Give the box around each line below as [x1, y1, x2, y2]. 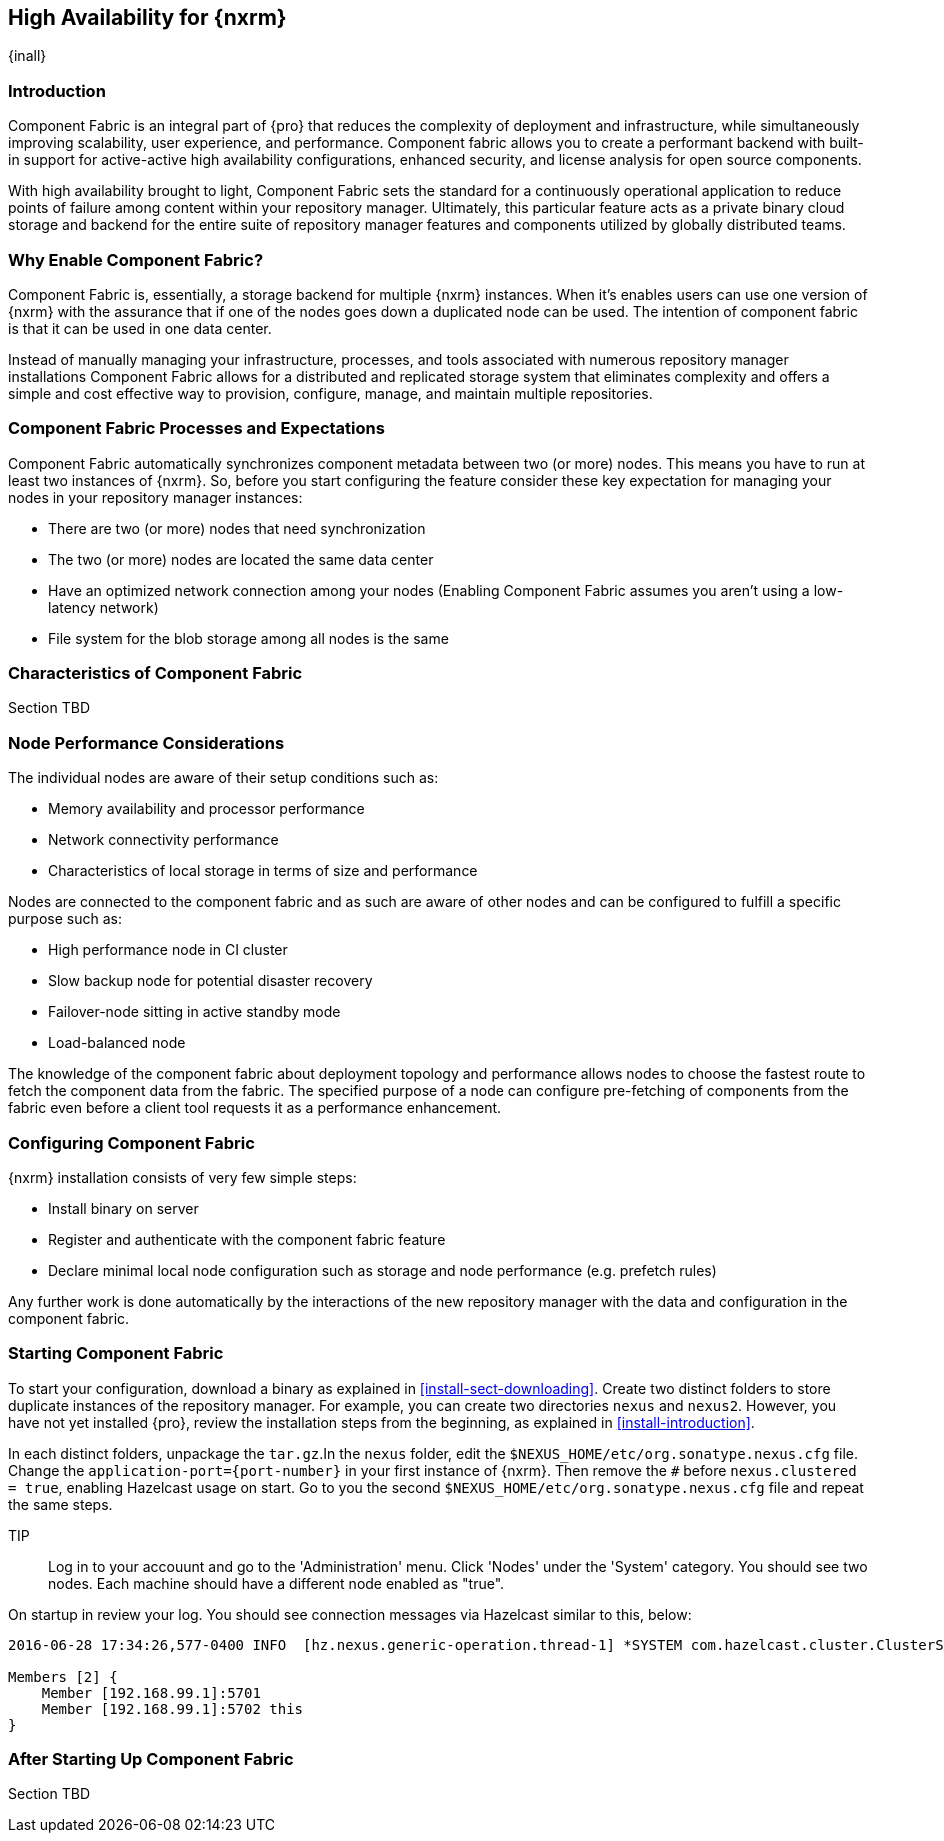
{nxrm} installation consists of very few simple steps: [8, 1168, 357, 1186]
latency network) [48, 598, 159, 616]
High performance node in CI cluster [48, 941, 288, 959]
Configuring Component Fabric [8, 1132, 255, 1153]
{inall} [8, 47, 47, 65]
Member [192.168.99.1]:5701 [41, 1684, 261, 1701]
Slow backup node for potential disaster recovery [48, 972, 373, 990]
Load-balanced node [48, 1034, 186, 1052]
